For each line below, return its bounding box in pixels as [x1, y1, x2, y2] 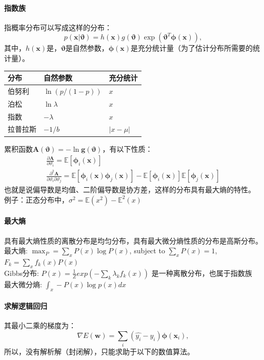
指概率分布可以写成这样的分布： [4, 22, 112, 32]
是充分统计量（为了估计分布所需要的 [131, 43, 253, 53]
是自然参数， [65, 43, 109, 53]
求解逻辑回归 [4, 301, 47, 311]
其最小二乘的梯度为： [4, 320, 76, 331]
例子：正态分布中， [4, 194, 69, 205]
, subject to [129, 245, 165, 256]
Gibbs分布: [4, 267, 39, 278]
